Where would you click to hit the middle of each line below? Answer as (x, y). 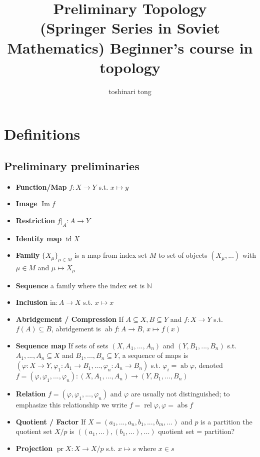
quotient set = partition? (196, 431)
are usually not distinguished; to (180, 394)
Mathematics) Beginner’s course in (130, 47)
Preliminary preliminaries (72, 165)
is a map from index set (111, 255)
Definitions (42, 134)
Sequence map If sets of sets (62, 345)
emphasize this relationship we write (71, 405)
